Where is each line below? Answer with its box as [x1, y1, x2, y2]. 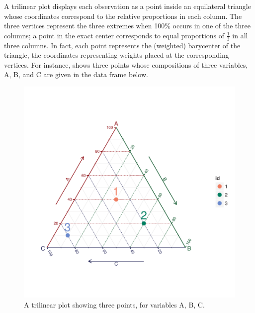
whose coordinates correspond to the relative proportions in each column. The [4, 10, 242, 21]
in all [232, 30, 248, 40]
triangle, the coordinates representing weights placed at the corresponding [4, 50, 229, 60]
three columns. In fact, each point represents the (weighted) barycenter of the [4, 40, 241, 50]
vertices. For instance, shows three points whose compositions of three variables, [4, 59, 248, 70]
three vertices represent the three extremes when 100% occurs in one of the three [4, 20, 251, 31]
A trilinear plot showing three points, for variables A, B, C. [24, 299, 205, 310]
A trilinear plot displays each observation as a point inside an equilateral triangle [4, 1, 251, 11]
